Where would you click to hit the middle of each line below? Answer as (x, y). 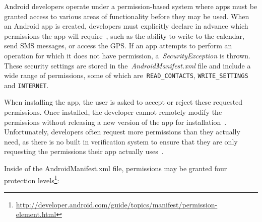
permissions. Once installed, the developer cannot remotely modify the (113, 112)
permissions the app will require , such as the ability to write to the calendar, (124, 35)
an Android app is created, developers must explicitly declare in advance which (126, 26)
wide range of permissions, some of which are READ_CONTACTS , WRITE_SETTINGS (126, 75)
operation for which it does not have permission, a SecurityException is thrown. (127, 55)
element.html (36, 214)
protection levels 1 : (32, 179)
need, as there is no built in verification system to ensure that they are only (121, 141)
